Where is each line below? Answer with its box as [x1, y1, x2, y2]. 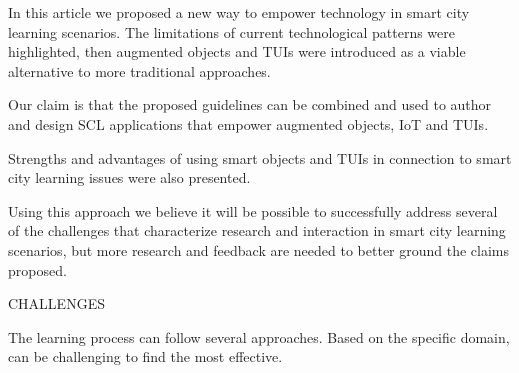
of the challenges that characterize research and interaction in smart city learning [8, 220, 506, 241]
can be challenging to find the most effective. [8, 346, 283, 367]
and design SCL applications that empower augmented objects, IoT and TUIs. [8, 113, 489, 134]
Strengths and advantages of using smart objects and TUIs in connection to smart [8, 147, 512, 168]
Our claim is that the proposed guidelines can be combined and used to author [8, 94, 492, 115]
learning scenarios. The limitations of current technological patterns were [8, 21, 455, 42]
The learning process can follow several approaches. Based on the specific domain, [8, 326, 510, 347]
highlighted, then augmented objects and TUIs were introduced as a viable [8, 41, 466, 62]
